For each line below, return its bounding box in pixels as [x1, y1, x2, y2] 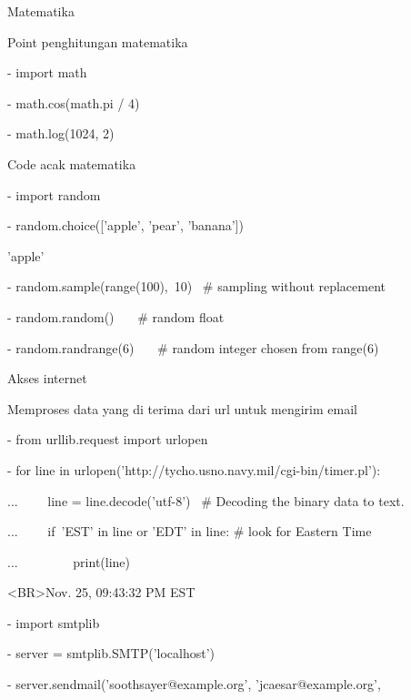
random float [152, 307, 225, 326]
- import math [7, 63, 87, 82]
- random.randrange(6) [7, 338, 135, 357]
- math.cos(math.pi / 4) [7, 93, 140, 112]
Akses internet [7, 369, 87, 388]
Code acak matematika [7, 154, 136, 173]
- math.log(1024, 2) [7, 124, 115, 143]
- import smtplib [7, 613, 100, 632]
